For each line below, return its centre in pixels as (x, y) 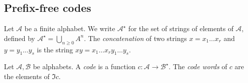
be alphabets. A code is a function (84, 66)
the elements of (27, 76)
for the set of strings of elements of (181, 28)
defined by (20, 38)
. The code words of (198, 66)
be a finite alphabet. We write (70, 28)
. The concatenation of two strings (135, 38)
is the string (55, 49)
